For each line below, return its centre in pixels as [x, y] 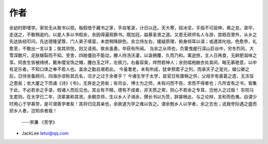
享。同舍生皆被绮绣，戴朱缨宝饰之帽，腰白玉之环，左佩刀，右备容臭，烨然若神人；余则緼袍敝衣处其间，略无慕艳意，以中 [133, 62]
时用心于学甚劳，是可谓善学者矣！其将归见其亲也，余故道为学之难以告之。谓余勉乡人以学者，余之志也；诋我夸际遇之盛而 [133, 103]
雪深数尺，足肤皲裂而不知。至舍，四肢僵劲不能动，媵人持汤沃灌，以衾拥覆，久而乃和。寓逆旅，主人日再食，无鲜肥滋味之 [133, 55]
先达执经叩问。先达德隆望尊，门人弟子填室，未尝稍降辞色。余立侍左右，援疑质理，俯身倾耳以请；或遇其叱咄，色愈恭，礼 [133, 42]
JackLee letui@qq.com [45, 133]
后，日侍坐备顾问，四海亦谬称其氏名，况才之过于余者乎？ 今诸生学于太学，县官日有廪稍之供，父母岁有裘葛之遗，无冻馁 [132, 76]
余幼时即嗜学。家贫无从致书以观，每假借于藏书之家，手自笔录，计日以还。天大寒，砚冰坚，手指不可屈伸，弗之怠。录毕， [133, 28]
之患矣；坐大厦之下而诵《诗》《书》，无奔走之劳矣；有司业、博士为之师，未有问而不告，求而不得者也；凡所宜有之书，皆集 [133, 83]
